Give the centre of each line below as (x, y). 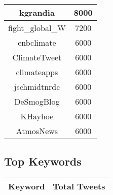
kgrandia (37, 12)
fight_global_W (37, 28)
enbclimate (37, 42)
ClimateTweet (37, 57)
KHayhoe (37, 116)
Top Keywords (43, 161)
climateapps (37, 72)
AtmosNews (37, 131)
